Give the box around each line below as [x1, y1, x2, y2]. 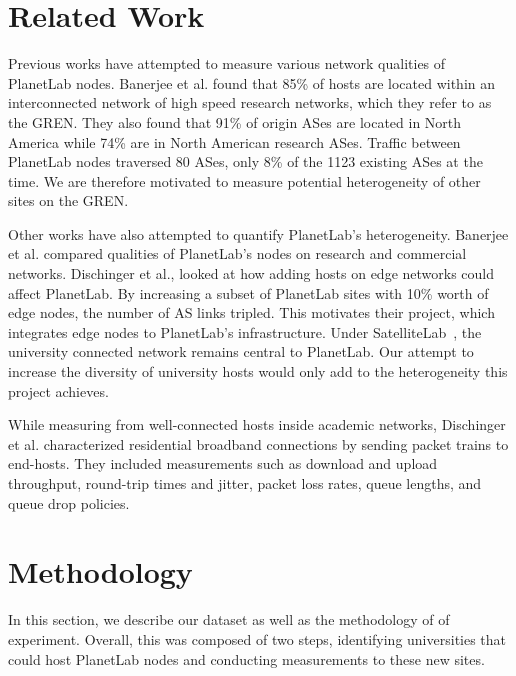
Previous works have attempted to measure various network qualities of [8, 53, 446, 74]
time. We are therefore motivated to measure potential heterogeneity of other [8, 170, 481, 191]
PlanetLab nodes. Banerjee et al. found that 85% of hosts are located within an [8, 72, 496, 93]
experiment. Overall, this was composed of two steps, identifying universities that [8, 628, 507, 649]
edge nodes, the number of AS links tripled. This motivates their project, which [8, 302, 495, 323]
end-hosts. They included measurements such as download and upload [8, 453, 438, 474]
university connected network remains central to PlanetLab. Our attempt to [8, 341, 474, 362]
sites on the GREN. [8, 190, 129, 211]
